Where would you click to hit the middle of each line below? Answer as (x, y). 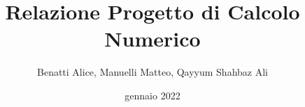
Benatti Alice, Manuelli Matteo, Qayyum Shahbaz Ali (152, 72)
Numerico (152, 39)
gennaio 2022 (152, 95)
